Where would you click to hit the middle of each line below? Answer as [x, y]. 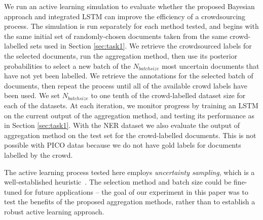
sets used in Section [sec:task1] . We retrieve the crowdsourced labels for [141, 46]
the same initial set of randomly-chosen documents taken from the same [116, 36]
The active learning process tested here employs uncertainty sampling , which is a [129, 172]
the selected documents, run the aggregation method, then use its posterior [121, 55]
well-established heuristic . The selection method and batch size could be [118, 182]
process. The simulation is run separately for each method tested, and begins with [131, 26]
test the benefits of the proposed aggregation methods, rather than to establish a [130, 202]
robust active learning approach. [54, 211]
